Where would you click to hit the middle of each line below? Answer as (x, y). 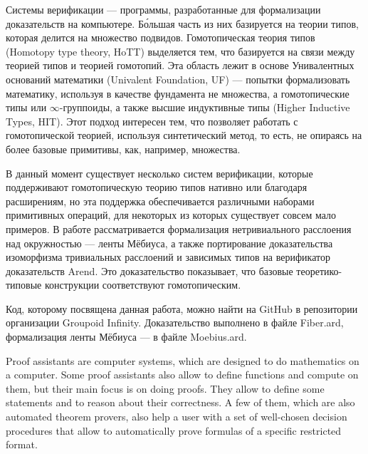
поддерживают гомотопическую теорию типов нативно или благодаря (157, 187)
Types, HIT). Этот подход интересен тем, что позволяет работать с (152, 121)
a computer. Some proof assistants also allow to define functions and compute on (182, 375)
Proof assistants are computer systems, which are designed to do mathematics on (183, 360)
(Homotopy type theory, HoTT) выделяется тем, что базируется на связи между (180, 51)
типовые (24, 285)
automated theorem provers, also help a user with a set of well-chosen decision (177, 417)
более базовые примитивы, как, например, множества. (123, 149)
